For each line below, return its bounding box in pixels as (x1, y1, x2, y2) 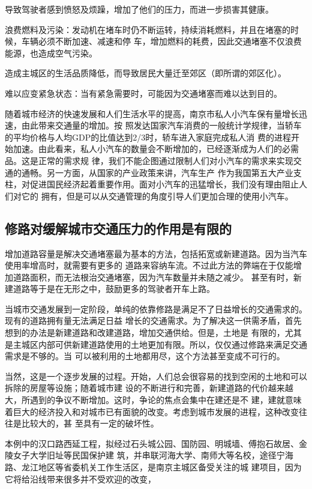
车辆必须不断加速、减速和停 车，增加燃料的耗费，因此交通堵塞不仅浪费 (21, 35, 302, 47)
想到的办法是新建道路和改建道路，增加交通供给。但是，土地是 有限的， (5, 326, 285, 339)
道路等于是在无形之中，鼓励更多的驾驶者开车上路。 (13, 282, 215, 295)
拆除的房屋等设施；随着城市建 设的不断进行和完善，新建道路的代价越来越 (5, 381, 293, 394)
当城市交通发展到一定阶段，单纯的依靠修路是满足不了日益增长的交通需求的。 (5, 302, 307, 315)
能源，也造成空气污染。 (5, 46, 97, 59)
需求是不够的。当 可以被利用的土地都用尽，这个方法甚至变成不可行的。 (5, 350, 285, 362)
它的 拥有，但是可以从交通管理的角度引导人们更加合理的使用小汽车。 (21, 189, 293, 202)
